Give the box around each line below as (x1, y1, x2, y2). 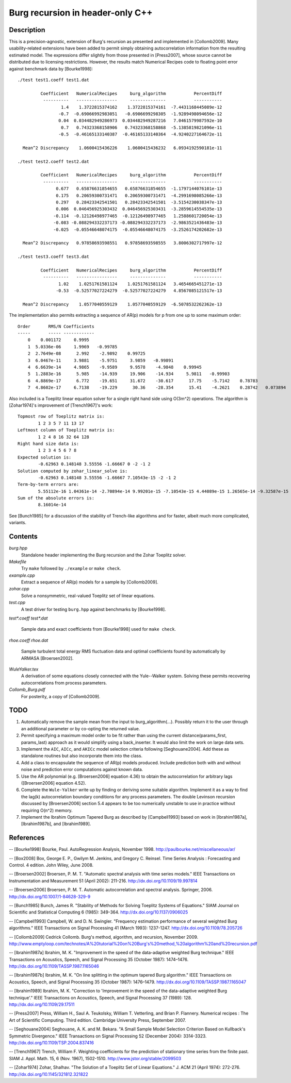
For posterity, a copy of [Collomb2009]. (21, 693, 100, 699)
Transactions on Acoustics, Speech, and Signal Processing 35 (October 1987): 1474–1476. (9, 956, 189, 962)
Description (9, 26, 46, 34)
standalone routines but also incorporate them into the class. (21, 753, 143, 759)
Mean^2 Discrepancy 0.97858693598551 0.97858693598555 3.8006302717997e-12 (22, 241, 223, 246)
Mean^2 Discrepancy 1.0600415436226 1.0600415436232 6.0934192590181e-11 (22, 145, 223, 151)
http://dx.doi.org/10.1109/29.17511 (9, 1001, 75, 1008)
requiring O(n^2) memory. (21, 807, 73, 813)
